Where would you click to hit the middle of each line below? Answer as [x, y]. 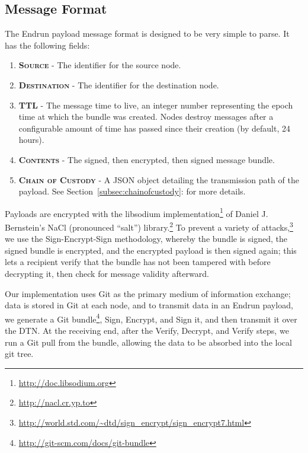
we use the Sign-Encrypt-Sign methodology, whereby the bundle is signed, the [146, 239]
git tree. [19, 354]
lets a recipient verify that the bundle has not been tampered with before [138, 262]
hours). [31, 140]
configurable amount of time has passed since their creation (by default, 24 [154, 128]
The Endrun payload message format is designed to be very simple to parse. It [147, 34]
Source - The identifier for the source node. [100, 65]
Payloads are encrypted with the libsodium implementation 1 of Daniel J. [137, 212]
